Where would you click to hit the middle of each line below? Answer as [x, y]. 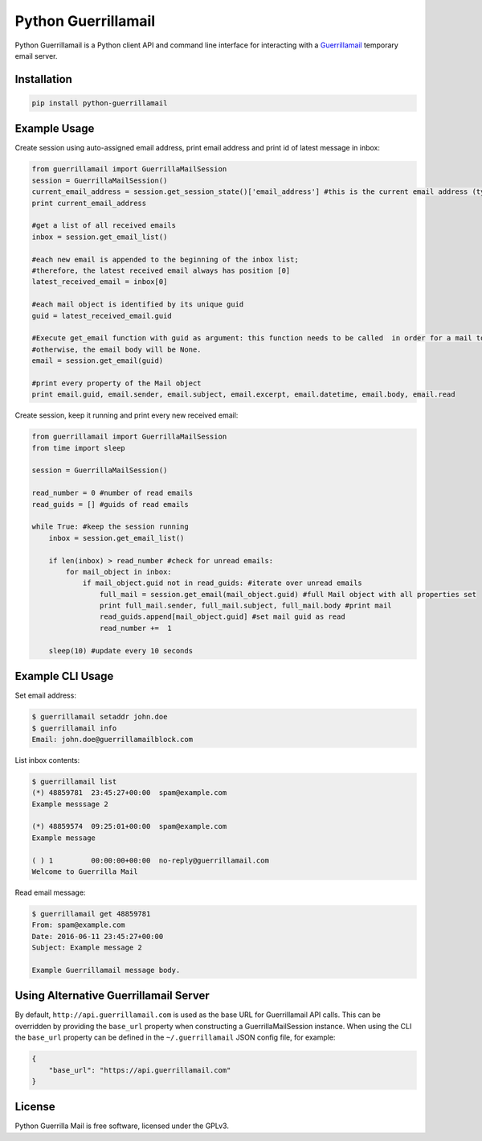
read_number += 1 [135, 628]
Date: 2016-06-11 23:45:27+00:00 [98, 936]
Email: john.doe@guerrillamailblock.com [112, 739]
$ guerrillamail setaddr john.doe [100, 717]
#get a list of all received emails [104, 226]
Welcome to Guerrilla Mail [85, 871]
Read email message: [50, 892]
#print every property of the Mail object [116, 383]
